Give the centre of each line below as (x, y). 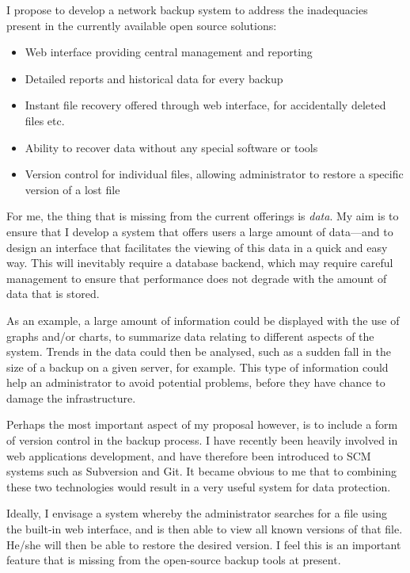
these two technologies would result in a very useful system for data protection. (199, 486)
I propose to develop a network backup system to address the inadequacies (187, 10)
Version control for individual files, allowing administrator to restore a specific (214, 174)
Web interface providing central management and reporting (169, 52)
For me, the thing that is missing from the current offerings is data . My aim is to (203, 216)
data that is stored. (53, 294)
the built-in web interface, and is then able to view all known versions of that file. (205, 529)
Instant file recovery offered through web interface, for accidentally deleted (205, 105)
